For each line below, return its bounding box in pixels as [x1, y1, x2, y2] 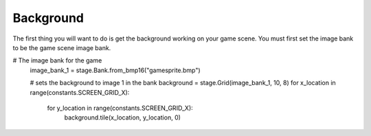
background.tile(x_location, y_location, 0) [64, 113, 181, 122]
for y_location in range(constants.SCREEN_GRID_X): [47, 104, 194, 112]
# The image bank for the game [12, 56, 102, 65]
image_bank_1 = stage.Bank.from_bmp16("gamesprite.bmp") [30, 66, 201, 74]
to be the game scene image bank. [12, 43, 111, 52]
